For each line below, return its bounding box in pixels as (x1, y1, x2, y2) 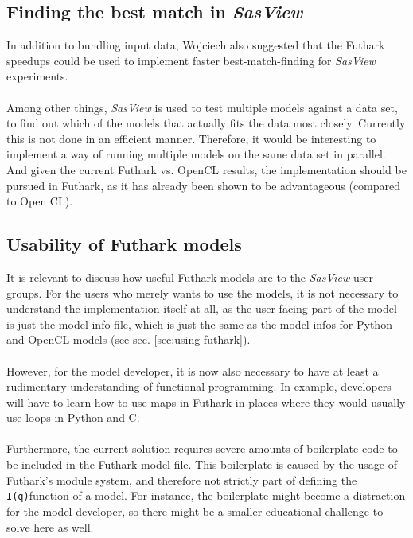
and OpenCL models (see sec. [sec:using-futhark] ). (6, 331, 251, 348)
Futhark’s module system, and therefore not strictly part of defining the (6, 471, 357, 488)
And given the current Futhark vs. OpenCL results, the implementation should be (6, 161, 407, 177)
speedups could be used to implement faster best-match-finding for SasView (6, 52, 376, 68)
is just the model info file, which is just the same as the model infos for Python (6, 315, 392, 332)
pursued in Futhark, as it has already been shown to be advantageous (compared (6, 177, 401, 193)
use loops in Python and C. (6, 409, 140, 426)
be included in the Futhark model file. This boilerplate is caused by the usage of (6, 456, 397, 473)
